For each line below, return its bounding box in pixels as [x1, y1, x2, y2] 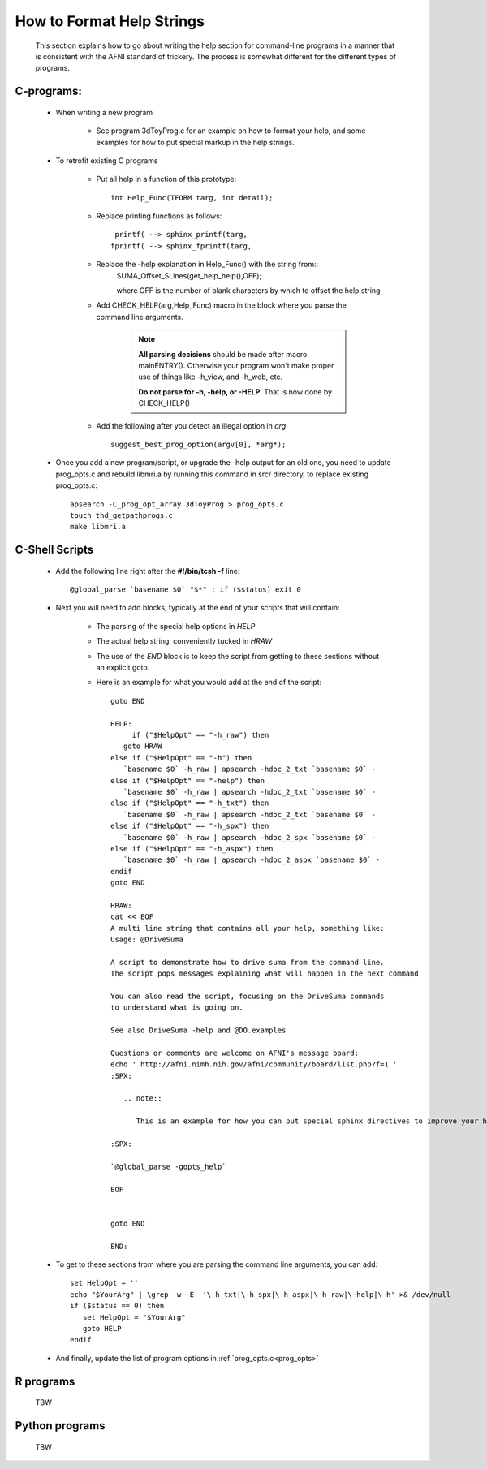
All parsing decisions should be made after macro [138, 349, 308, 359]
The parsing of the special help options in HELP [96, 621, 256, 631]
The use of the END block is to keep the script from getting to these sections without [96, 651, 380, 661]
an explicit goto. [96, 662, 150, 673]
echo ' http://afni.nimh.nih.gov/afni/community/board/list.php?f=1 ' [110, 1060, 398, 1069]
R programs [15, 1374, 75, 1388]
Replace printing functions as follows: [96, 211, 222, 221]
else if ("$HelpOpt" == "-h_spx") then [110, 821, 269, 831]
